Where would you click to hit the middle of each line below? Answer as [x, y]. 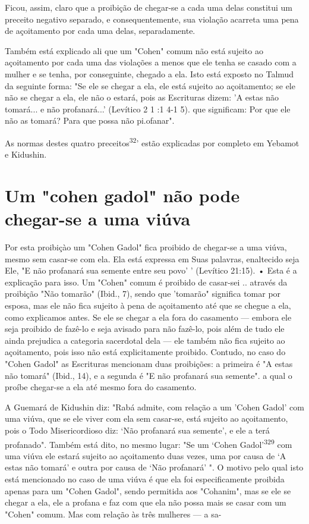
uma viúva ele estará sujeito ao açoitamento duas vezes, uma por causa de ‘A [146, 455]
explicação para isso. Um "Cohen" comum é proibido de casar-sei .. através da [146, 282]
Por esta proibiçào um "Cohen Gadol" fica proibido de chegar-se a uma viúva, [146, 247]
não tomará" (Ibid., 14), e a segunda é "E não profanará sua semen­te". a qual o [149, 375]
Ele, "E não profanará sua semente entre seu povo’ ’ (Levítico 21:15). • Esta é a [151, 270]
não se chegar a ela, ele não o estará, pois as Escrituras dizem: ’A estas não [142, 97]
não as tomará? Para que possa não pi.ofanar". [90, 120]
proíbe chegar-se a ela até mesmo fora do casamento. [101, 387]
